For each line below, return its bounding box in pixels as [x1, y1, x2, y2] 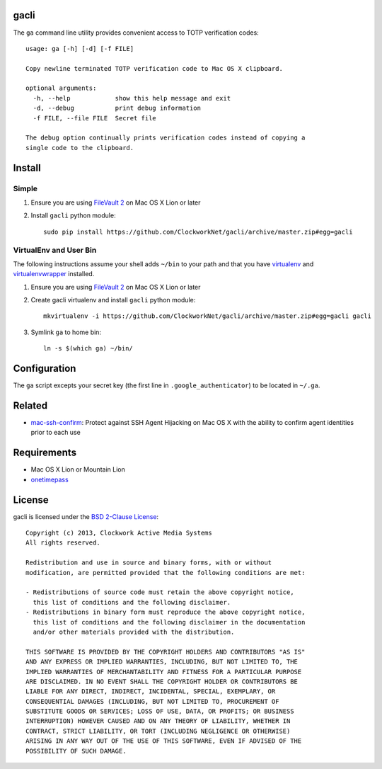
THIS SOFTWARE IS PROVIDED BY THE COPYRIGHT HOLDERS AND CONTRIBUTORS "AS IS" [25, 648, 306, 656]
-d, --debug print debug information [33, 104, 202, 113]
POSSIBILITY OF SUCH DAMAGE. [25, 747, 127, 755]
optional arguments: [25, 84, 97, 92]
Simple [13, 183, 38, 193]
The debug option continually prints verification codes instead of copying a [25, 134, 306, 142]
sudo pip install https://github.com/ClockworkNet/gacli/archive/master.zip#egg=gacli [43, 227, 353, 236]
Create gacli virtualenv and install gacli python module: [30, 296, 196, 304]
